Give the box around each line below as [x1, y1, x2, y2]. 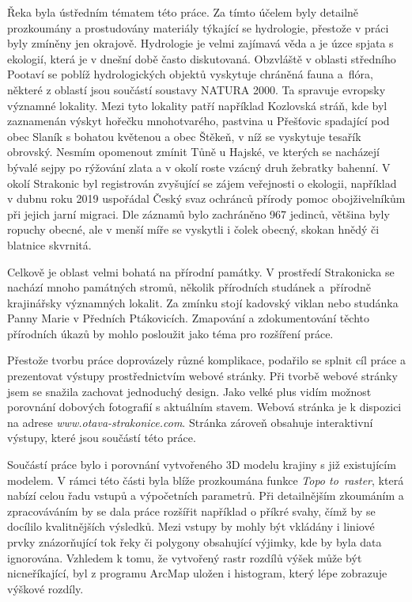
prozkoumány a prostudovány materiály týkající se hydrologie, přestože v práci [7, 19, 389, 36]
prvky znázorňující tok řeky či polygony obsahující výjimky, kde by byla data [7, 534, 382, 550]
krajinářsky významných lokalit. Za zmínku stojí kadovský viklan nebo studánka [7, 294, 399, 311]
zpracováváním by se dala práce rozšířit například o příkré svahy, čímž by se [7, 502, 376, 519]
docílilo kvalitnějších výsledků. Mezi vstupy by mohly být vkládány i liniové [7, 518, 375, 535]
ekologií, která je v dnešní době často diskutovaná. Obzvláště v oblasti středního [7, 50, 396, 67]
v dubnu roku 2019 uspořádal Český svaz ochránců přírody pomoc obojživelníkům [7, 190, 406, 207]
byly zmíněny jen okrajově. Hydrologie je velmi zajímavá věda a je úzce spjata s [7, 35, 394, 51]
